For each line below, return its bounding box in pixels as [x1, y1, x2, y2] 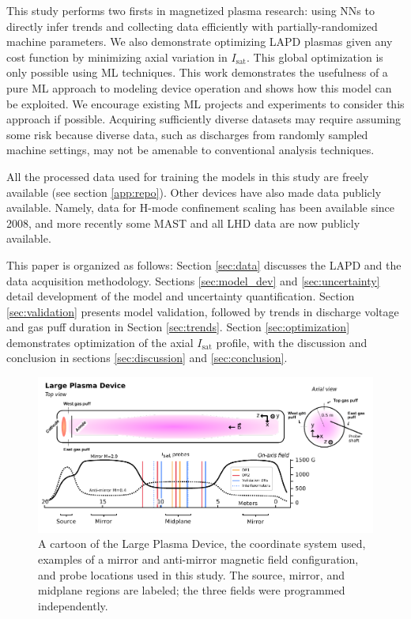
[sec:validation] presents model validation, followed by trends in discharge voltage [6, 303, 399, 319]
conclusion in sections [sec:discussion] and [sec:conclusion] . [6, 349, 288, 366]
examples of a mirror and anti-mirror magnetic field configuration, [38, 551, 359, 568]
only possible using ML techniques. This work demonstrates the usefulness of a [6, 64, 388, 81]
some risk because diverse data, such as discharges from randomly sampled [6, 126, 368, 142]
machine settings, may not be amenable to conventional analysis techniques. [6, 142, 375, 158]
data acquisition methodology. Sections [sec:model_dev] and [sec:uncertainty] [6, 272, 380, 289]
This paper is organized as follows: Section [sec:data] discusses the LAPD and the [6, 256, 402, 273]
